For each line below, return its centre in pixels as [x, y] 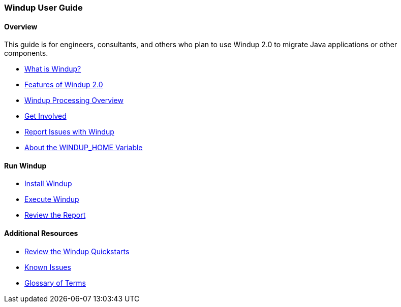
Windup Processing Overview [74, 100]
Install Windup [48, 184]
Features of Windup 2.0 [64, 85]
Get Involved [45, 116]
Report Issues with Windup [69, 132]
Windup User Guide [43, 8]
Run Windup [25, 165]
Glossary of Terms [55, 283]
